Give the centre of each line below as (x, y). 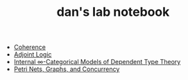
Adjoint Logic (33, 54)
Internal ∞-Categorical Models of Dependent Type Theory (97, 62)
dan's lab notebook (113, 12)
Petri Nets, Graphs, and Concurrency (67, 69)
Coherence (30, 47)
